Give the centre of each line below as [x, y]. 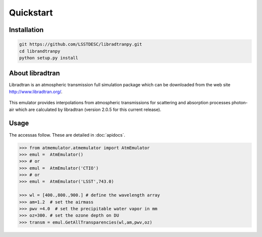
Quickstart [31, 13]
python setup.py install [49, 58]
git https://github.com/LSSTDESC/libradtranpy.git [81, 44]
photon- [239, 103]
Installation [26, 30]
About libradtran [34, 73]
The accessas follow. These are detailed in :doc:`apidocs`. [67, 135]
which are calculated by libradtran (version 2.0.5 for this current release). [88, 110]
